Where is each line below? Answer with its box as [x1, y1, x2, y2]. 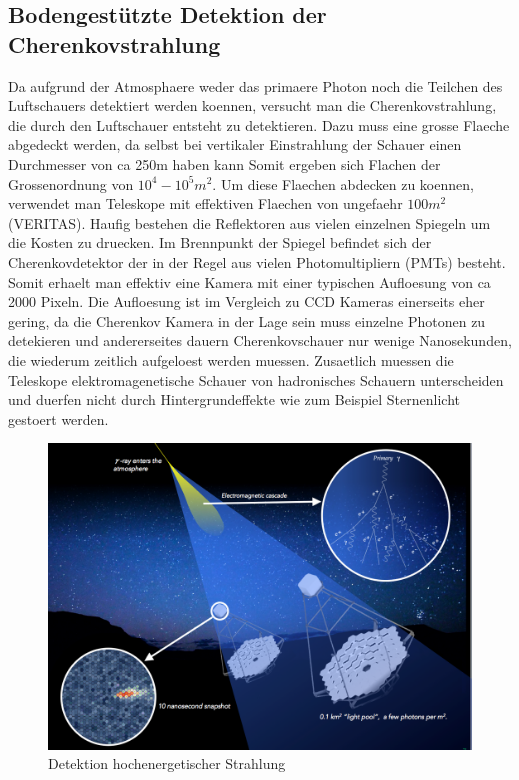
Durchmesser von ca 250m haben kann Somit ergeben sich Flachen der [8, 153, 441, 174]
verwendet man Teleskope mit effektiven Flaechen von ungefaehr [8, 193, 403, 214]
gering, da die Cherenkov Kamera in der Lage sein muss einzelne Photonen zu [8, 310, 486, 331]
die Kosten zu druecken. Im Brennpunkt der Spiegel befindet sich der [8, 232, 432, 253]
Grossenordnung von [8, 173, 134, 194]
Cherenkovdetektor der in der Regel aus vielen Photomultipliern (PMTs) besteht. [8, 251, 506, 272]
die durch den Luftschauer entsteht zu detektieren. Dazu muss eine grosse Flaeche [8, 114, 510, 135]
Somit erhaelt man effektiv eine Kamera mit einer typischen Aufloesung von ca [8, 271, 491, 292]
